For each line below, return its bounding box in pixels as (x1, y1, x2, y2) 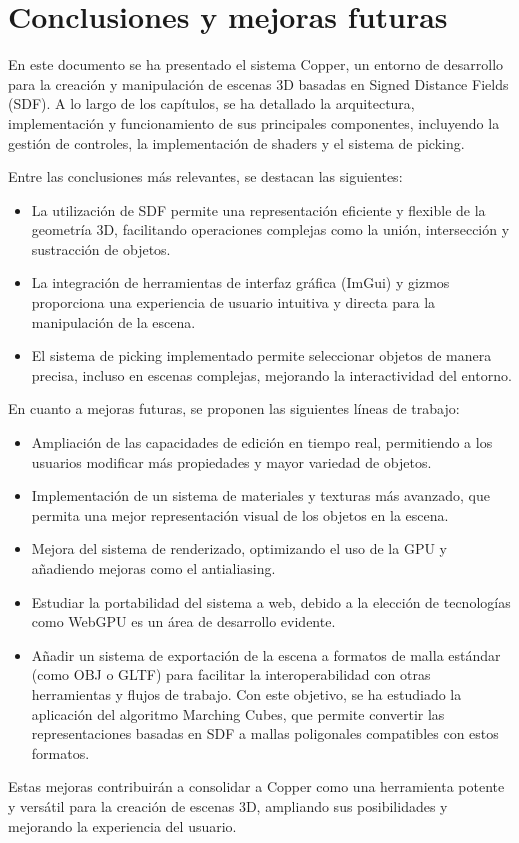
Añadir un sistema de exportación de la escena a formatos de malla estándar (31, 644, 501, 665)
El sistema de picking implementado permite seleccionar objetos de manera (31, 345, 492, 366)
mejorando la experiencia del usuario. (8, 815, 237, 836)
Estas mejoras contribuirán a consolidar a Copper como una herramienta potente (8, 776, 505, 797)
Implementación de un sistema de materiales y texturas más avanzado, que (31, 485, 490, 506)
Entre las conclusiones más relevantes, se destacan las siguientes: (8, 166, 403, 187)
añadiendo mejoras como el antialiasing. (31, 558, 276, 578)
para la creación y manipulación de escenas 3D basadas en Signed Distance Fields (8, 73, 509, 94)
